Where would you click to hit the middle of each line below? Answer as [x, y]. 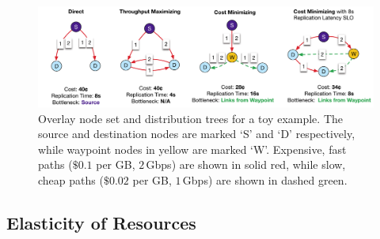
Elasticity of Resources [101, 222]
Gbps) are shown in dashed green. [265, 179]
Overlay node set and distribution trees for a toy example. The [190, 118]
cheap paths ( [71, 179]
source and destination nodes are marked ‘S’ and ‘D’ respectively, [197, 134]
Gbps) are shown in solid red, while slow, [246, 164]
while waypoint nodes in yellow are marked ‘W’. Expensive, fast [192, 149]
